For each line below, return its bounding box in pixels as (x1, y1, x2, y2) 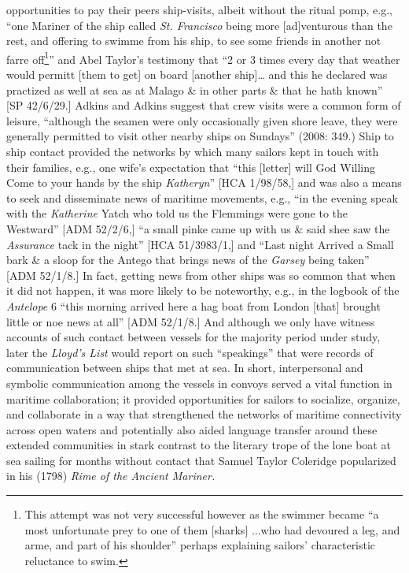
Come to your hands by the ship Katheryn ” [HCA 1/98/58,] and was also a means (6, 174, 402, 191)
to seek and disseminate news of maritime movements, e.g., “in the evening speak (6, 189, 398, 206)
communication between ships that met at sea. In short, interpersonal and (6, 359, 363, 376)
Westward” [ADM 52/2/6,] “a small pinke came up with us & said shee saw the (6, 220, 390, 236)
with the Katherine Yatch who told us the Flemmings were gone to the (6, 205, 348, 221)
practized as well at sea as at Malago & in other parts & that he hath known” (6, 81, 383, 98)
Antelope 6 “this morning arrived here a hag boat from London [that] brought (6, 297, 381, 314)
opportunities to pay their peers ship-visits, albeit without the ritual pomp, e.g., (6, 2, 392, 17)
